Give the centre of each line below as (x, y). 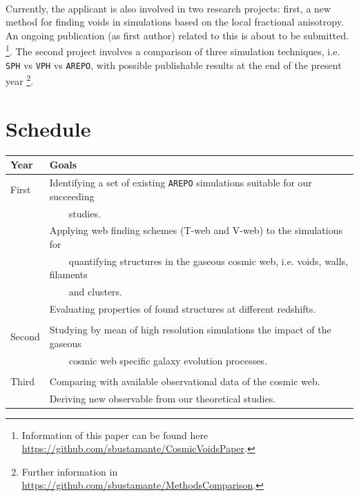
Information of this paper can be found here (115, 435)
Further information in (70, 471)
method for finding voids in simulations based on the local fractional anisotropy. (175, 22)
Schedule (48, 128)
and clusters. (95, 292)
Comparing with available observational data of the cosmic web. (185, 381)
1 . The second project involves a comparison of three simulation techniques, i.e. (173, 50)
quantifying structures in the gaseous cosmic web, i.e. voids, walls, (208, 261)
